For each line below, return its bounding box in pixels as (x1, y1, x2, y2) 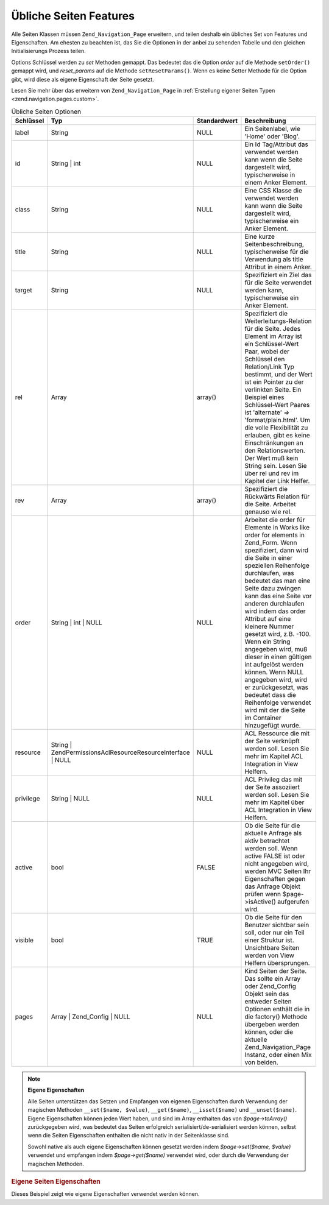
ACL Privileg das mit (244, 776, 303, 784)
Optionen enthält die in (244, 1005, 310, 1014)
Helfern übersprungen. (244, 959, 310, 967)
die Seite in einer (244, 554, 293, 562)
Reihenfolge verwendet (244, 698, 311, 707)
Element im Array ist (244, 332, 303, 341)
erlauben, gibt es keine (244, 431, 310, 440)
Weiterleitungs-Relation (244, 317, 312, 325)
